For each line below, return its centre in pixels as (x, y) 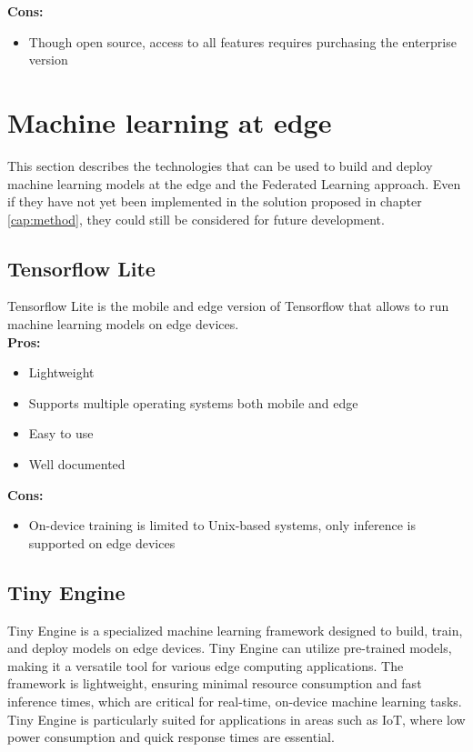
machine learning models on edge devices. (123, 324)
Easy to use (61, 433)
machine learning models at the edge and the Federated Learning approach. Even (234, 183)
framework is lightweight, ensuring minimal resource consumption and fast (215, 683)
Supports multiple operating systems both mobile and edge (193, 402)
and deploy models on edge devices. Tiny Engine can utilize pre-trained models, (230, 648)
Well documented (77, 464)
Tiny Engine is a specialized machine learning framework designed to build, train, (235, 630)
